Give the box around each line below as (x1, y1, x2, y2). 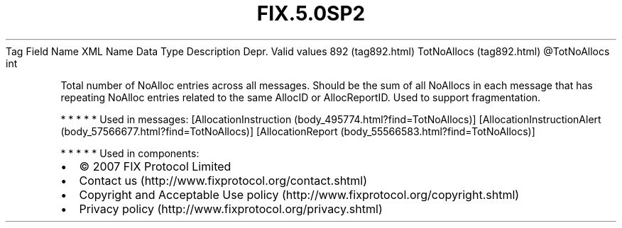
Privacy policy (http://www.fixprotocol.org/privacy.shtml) (79, 201, 383, 216)
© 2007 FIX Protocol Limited (79, 159, 231, 173)
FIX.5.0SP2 (256, 1, 366, 25)
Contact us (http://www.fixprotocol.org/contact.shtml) (79, 173, 368, 188)
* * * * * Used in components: (60, 147, 200, 159)
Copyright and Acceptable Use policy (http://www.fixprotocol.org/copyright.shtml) (79, 187, 520, 202)
